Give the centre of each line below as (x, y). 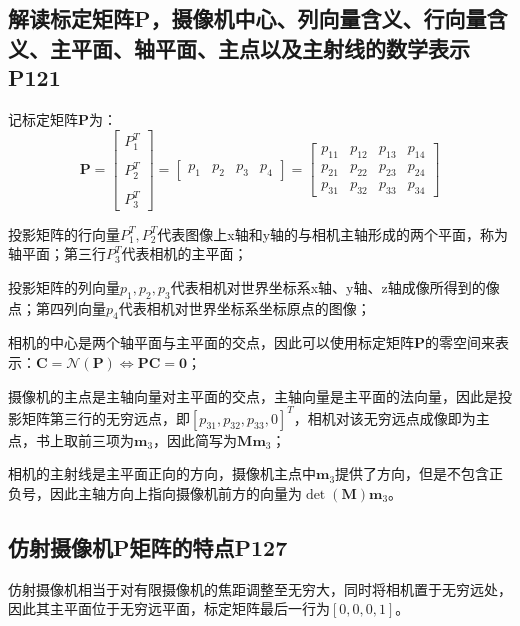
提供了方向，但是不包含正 (419, 473)
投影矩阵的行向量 (64, 233)
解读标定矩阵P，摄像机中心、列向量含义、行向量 (247, 18)
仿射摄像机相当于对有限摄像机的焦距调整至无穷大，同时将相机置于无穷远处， (260, 588)
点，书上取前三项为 (71, 439)
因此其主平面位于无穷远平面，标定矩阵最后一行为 (169, 608)
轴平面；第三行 (57, 253)
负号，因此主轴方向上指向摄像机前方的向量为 (155, 492)
